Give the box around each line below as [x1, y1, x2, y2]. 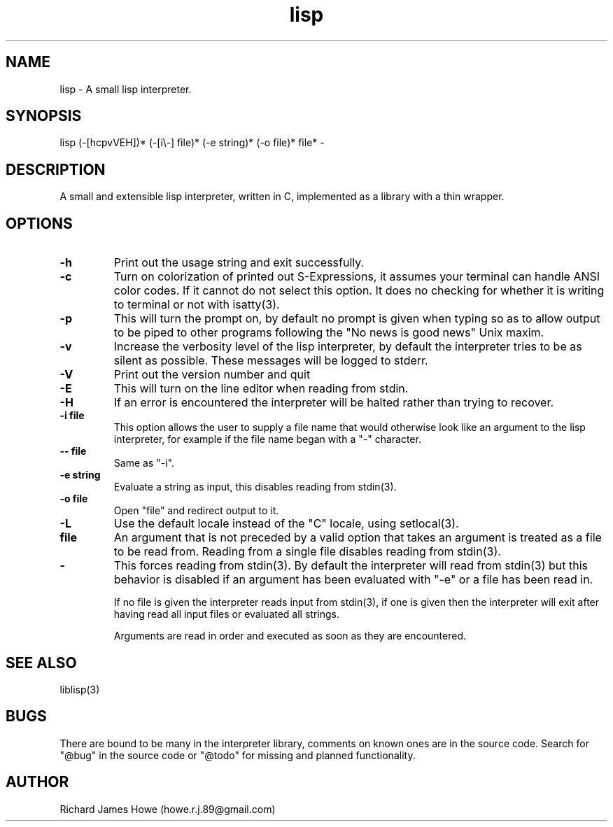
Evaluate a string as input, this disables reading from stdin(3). [113, 481, 397, 493]
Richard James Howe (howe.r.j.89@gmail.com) [59, 803, 276, 815]
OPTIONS [6, 214, 73, 232]
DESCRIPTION [6, 160, 106, 178]
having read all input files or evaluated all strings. [113, 608, 339, 621]
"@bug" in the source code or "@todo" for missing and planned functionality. [59, 749, 416, 761]
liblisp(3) [59, 683, 100, 695]
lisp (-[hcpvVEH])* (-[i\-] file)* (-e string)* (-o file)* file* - [59, 136, 325, 149]
